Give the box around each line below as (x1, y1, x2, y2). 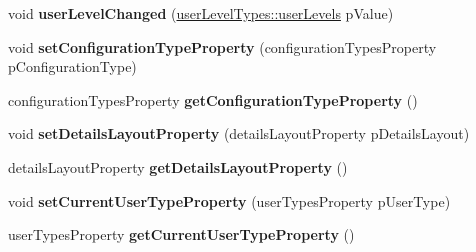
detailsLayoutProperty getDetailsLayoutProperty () (8, 156, 348, 177)
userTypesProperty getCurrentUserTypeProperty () (8, 224, 355, 245)
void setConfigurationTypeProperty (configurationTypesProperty (8, 36, 437, 57)
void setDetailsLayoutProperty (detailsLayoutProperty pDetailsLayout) (8, 123, 470, 144)
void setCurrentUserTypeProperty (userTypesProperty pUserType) (8, 190, 451, 211)
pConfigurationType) (8, 56, 137, 77)
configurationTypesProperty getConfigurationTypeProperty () (8, 89, 418, 110)
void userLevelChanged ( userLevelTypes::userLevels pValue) (8, 3, 394, 23)
